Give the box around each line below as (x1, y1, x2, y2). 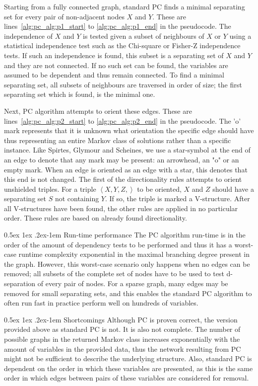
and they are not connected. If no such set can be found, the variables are (4, 60, 228, 70)
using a (229, 30, 252, 41)
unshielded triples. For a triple (4, 183, 96, 194)
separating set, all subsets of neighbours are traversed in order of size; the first (4, 79, 242, 89)
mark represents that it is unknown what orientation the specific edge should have (4, 125, 254, 136)
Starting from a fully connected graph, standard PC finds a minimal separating (4, 1, 245, 11)
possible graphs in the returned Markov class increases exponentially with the (4, 334, 240, 344)
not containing (55, 193, 99, 204)
